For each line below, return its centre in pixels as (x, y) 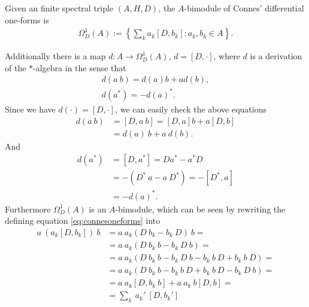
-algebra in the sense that (80, 67)
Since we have (30, 109)
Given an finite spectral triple (59, 8)
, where (227, 56)
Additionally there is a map (55, 56)
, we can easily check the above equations (191, 109)
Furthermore (28, 209)
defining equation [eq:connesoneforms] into (83, 221)
